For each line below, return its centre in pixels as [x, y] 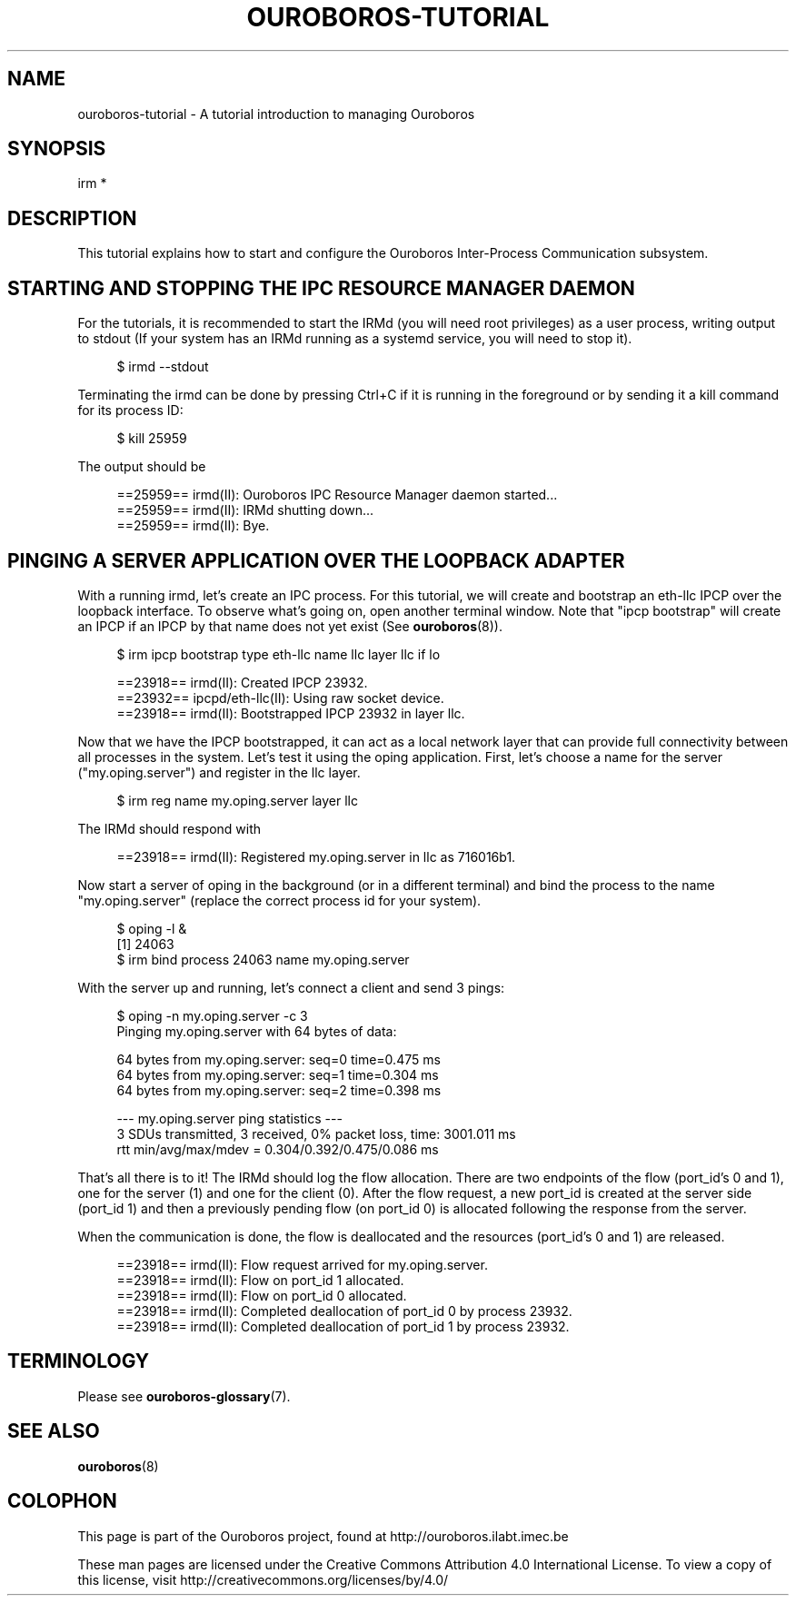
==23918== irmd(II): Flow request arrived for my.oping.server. [302, 1264]
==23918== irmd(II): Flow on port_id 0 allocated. [262, 1295]
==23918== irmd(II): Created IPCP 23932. [242, 682]
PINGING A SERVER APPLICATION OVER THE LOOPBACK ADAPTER [316, 560]
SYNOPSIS [57, 149]
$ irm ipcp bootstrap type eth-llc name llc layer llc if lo [279, 654]
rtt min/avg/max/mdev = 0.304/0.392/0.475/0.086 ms [278, 1149]
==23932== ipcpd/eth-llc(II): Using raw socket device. [280, 698]
